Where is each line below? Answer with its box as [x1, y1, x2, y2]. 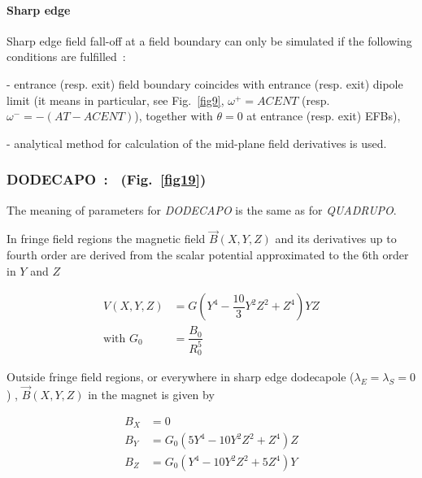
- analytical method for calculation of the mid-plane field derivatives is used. [7, 134, 387, 151]
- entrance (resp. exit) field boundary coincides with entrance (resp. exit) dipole [7, 75, 403, 92]
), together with [134, 107, 213, 124]
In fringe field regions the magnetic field [7, 230, 206, 247]
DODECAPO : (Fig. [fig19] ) [7, 169, 207, 189]
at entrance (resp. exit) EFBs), [246, 107, 401, 124]
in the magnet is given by [88, 385, 215, 402]
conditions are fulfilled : [7, 48, 126, 65]
